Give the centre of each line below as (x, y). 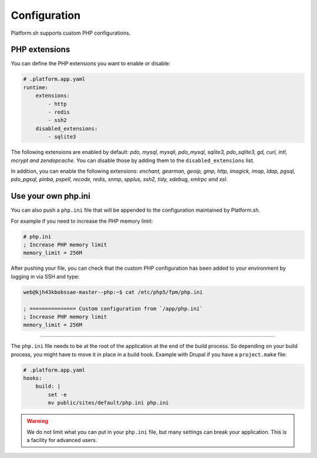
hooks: (33, 378)
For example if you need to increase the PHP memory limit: (82, 221)
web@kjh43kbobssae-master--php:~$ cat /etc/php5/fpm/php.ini (113, 292)
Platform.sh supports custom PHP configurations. (71, 33)
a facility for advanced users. (62, 440)
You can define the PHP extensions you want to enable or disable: (90, 63)
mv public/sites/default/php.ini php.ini (108, 403)
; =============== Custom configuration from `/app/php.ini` (113, 308)
